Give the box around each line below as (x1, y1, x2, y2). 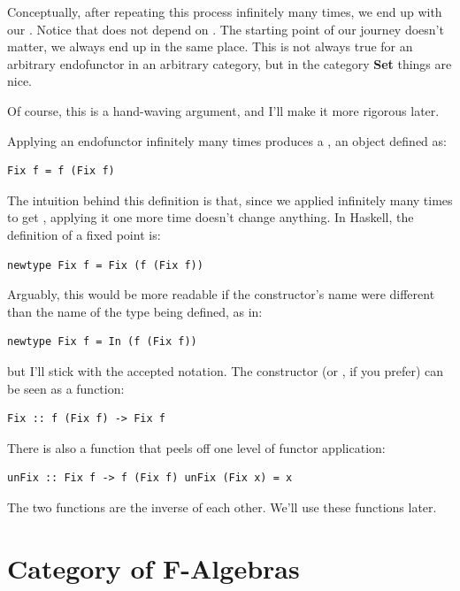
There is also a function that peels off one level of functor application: (7, 438, 386, 457)
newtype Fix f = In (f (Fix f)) (7, 335, 197, 349)
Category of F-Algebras (7, 549, 300, 586)
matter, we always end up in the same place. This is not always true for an (7, 37, 413, 56)
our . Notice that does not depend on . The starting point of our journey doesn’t (7, 19, 444, 38)
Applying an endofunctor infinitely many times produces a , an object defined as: (7, 131, 447, 150)
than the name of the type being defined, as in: (7, 302, 263, 320)
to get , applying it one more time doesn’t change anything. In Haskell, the (7, 208, 414, 226)
